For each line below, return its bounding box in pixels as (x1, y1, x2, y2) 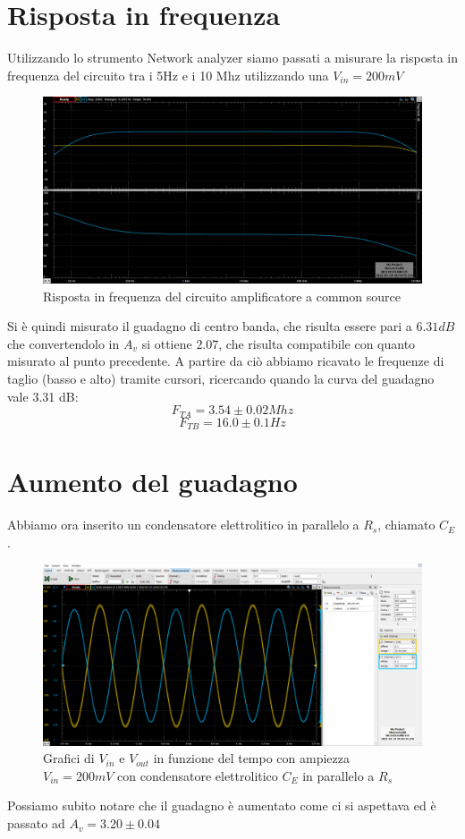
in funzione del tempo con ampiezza (153, 749, 351, 767)
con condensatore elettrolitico (117, 766, 278, 784)
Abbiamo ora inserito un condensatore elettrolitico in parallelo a (7, 515, 359, 534)
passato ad (7, 814, 65, 833)
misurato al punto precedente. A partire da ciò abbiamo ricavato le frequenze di (7, 352, 444, 370)
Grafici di (43, 749, 95, 767)
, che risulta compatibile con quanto (218, 334, 416, 352)
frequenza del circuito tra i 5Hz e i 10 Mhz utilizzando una (7, 65, 329, 84)
